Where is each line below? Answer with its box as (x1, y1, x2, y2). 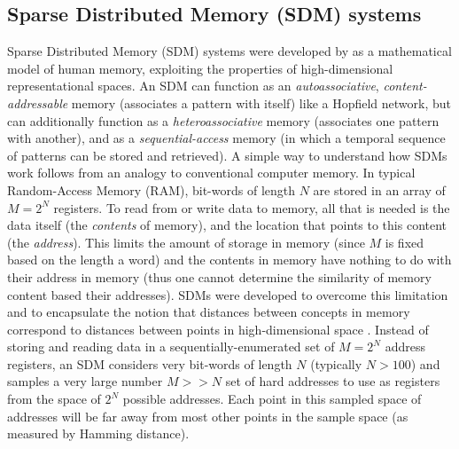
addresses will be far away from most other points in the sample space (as (7, 406, 408, 425)
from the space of (7, 390, 101, 408)
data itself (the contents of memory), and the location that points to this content (7, 216, 447, 234)
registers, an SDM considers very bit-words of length (7, 354, 292, 373)
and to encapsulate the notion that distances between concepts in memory (7, 303, 410, 321)
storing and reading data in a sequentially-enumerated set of (7, 337, 335, 356)
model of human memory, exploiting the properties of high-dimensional (7, 59, 393, 77)
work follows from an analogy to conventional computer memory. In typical (7, 163, 416, 182)
